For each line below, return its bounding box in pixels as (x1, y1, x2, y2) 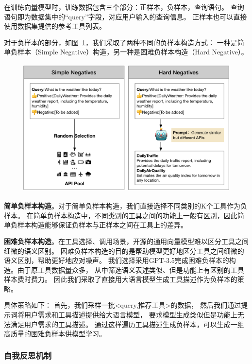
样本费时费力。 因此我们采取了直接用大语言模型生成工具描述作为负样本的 (4, 274, 237, 284)
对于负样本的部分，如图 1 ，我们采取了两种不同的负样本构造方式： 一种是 (4, 37, 237, 47)
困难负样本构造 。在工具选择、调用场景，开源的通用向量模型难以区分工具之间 (4, 236, 249, 246)
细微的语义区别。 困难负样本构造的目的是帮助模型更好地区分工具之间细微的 (4, 245, 244, 256)
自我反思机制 (4, 349, 52, 361)
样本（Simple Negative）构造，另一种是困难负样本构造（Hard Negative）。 (17, 47, 248, 57)
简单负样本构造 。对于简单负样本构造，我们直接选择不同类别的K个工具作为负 (4, 201, 247, 211)
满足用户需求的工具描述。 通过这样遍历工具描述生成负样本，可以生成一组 (10, 319, 244, 329)
